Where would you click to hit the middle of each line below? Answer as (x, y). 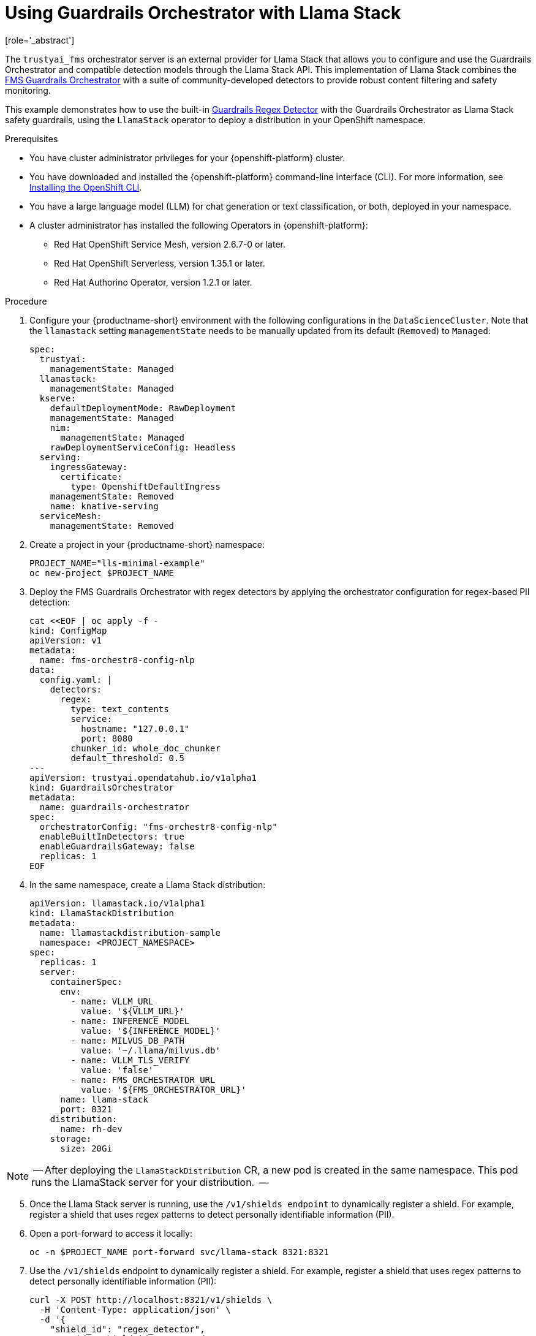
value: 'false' (117, 1070)
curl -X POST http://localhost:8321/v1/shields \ (151, 1300)
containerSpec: (86, 981)
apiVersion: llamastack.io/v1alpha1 (117, 903)
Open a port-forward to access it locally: (111, 1233)
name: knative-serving (104, 506)
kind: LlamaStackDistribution (102, 913)
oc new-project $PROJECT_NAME (102, 573)
